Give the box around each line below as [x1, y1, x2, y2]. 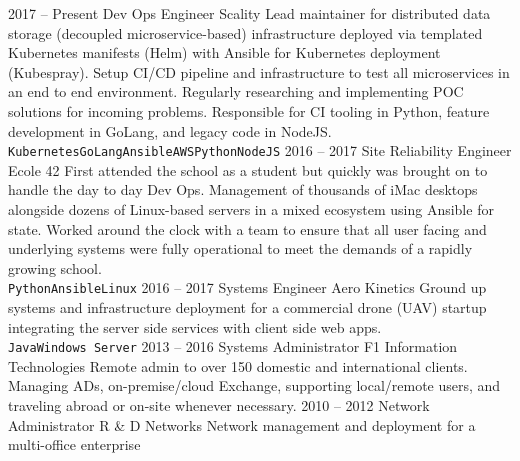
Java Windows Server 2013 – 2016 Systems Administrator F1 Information [8, 336, 458, 357]
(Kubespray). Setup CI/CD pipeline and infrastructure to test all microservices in [8, 61, 510, 82]
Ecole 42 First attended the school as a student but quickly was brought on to [8, 159, 488, 180]
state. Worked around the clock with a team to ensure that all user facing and [8, 218, 487, 239]
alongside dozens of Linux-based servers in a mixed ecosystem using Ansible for [8, 199, 494, 219]
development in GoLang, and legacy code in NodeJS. [8, 120, 332, 141]
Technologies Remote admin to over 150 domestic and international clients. [8, 355, 468, 376]
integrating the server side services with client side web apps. [8, 316, 382, 337]
